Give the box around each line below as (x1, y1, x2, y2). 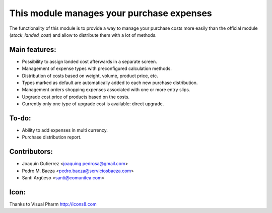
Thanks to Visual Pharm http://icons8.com (9, 201, 97, 207)
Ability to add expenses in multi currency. (22, 127, 108, 133)
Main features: (9, 45, 56, 54)
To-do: (9, 114, 31, 122)
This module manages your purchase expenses (9, 8, 213, 19)
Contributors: (9, 148, 53, 156)
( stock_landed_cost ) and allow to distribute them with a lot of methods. (9, 32, 157, 38)
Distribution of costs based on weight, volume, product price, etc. (22, 73, 158, 79)
